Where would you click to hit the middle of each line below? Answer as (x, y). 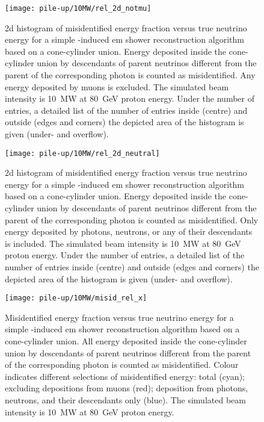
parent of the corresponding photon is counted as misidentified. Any (130, 75)
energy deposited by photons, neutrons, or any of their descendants (129, 231)
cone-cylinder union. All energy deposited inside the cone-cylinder (126, 341)
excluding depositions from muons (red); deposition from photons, (127, 388)
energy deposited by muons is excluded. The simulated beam (117, 86)
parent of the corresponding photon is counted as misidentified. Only (132, 219)
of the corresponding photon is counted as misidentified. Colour (122, 365)
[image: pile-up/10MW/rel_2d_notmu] (78, 8)
